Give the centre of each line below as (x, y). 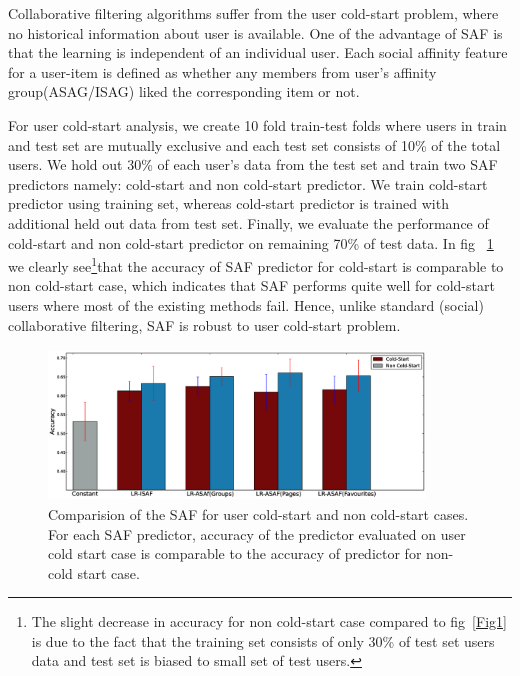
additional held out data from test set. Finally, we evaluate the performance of (248, 222)
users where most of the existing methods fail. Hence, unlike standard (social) (246, 304)
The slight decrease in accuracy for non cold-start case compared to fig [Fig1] (269, 621)
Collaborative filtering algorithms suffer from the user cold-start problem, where (253, 13)
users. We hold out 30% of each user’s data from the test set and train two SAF (253, 164)
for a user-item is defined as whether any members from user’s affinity (222, 71)
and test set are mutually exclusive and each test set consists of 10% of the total (254, 144)
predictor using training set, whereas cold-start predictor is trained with (228, 203)
